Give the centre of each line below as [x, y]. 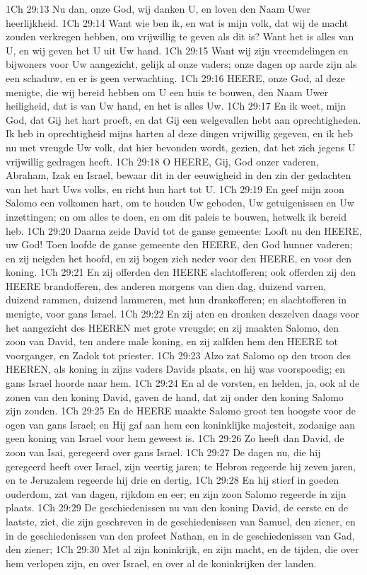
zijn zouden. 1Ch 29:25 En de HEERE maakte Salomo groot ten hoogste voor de [181, 411]
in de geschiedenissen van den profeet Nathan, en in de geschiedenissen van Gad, [180, 535]
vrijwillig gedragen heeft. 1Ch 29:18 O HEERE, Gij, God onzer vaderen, [162, 161]
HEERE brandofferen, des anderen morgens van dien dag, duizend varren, [166, 285]
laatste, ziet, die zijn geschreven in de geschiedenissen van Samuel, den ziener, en [181, 521]
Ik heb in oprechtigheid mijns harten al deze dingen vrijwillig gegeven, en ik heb [179, 133]
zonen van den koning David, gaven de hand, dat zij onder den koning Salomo [175, 396]
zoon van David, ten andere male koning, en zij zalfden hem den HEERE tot [172, 341]
